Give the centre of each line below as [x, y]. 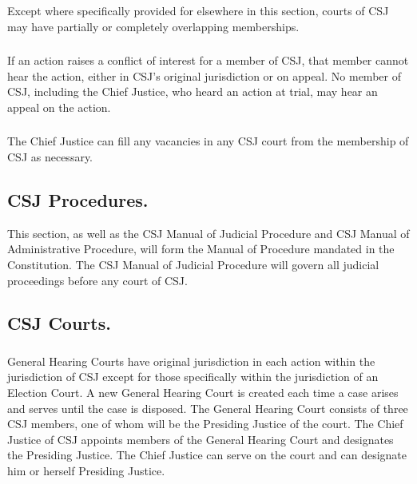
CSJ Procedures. [78, 199]
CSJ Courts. [59, 323]
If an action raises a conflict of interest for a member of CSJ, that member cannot [208, 60]
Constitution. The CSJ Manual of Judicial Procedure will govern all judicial [193, 264]
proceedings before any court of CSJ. [97, 280]
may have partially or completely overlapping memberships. [153, 26]
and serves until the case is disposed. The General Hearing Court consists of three [208, 408]
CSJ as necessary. [50, 156]
